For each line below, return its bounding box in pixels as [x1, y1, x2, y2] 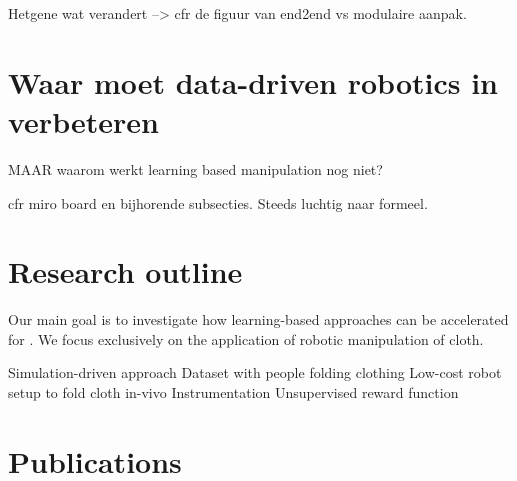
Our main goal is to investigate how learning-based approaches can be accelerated [8, 309, 509, 330]
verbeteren [8, 100, 159, 141]
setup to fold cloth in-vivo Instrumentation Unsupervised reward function [8, 382, 459, 402]
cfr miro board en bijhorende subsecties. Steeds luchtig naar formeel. [8, 192, 428, 213]
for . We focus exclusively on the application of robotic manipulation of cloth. [8, 328, 484, 349]
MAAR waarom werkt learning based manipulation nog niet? [8, 158, 383, 179]
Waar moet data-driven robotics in [8, 61, 499, 102]
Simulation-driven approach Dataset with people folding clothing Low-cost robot [8, 362, 502, 383]
